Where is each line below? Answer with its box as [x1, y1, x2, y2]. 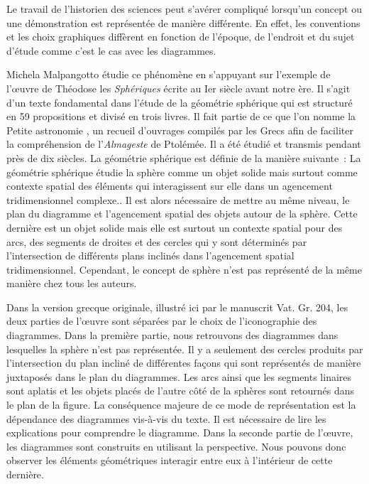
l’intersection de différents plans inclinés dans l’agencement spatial [6, 248, 294, 263]
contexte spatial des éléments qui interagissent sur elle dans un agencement [6, 178, 333, 193]
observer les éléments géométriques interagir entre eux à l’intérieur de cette [6, 453, 333, 468]
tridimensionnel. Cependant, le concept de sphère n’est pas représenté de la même [6, 262, 362, 276]
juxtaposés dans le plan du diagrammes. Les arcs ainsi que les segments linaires [6, 369, 352, 384]
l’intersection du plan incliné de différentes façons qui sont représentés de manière [6, 355, 361, 370]
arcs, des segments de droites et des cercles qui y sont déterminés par [6, 234, 307, 249]
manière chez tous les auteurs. [6, 276, 137, 291]
